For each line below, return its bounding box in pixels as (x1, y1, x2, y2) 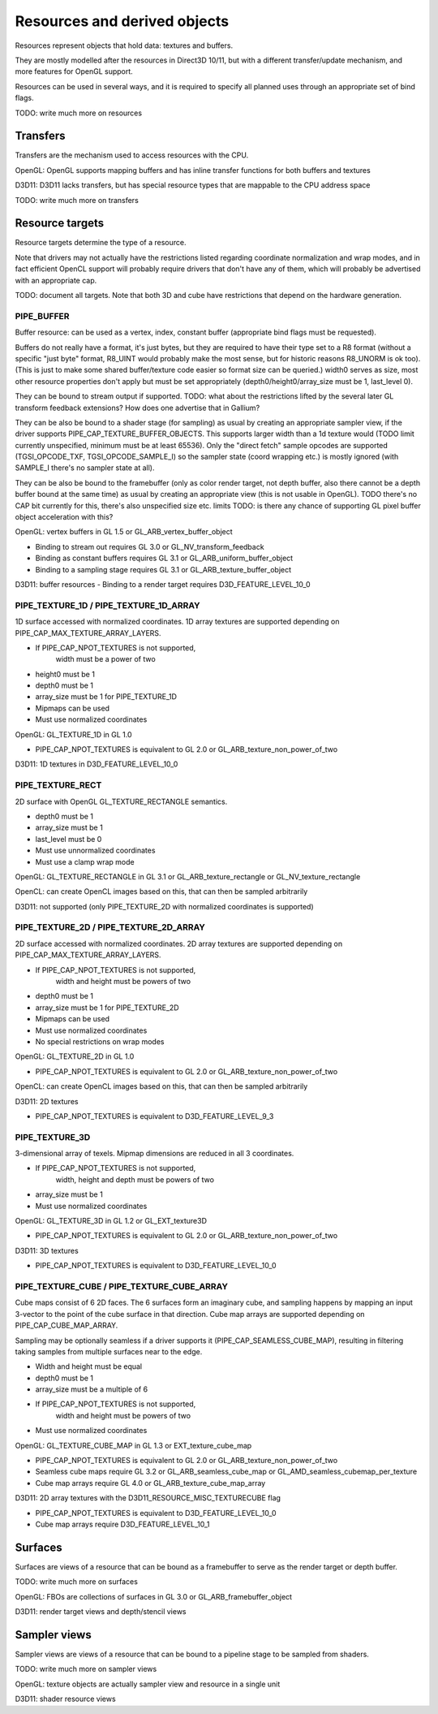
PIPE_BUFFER (15, 310, 70, 322)
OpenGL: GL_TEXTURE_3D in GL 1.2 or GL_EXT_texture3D (15, 1216, 207, 1226)
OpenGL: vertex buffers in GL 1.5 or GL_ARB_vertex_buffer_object (15, 527, 233, 537)
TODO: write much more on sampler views (15, 1664, 157, 1674)
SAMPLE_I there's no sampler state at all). (15, 463, 155, 473)
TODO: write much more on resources (15, 108, 142, 118)
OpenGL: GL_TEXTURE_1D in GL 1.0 (15, 729, 133, 739)
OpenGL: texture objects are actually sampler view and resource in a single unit (15, 1679, 281, 1689)
